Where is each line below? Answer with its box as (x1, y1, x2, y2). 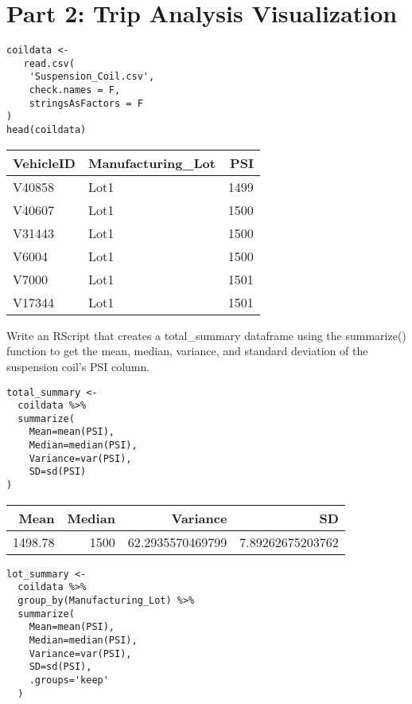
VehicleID (13, 153, 76, 172)
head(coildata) (6, 124, 87, 136)
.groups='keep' (29, 675, 109, 686)
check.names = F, (29, 84, 121, 96)
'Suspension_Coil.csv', (29, 71, 155, 83)
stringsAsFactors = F (29, 97, 143, 109)
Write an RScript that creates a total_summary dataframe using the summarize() (6, 327, 406, 343)
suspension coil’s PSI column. (6, 358, 150, 374)
